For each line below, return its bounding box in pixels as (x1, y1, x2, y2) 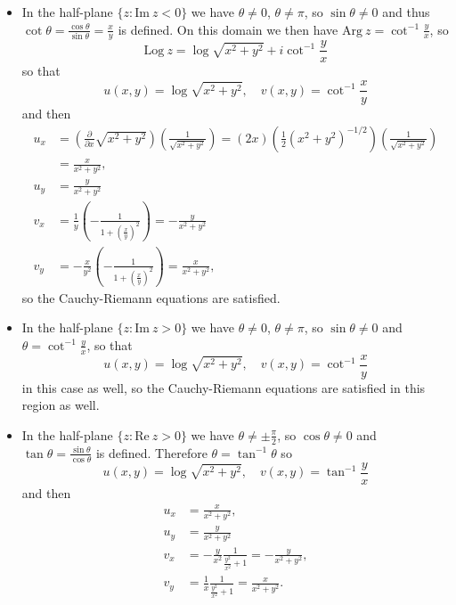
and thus (382, 3, 430, 20)
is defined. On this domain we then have (118, 20, 338, 38)
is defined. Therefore (95, 443, 208, 462)
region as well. (21, 396, 100, 414)
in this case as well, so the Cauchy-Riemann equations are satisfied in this (21, 378, 426, 397)
